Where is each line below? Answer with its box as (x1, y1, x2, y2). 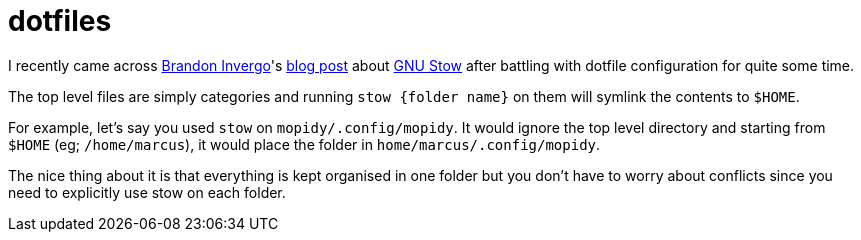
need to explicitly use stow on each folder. (8, 183, 286, 201)
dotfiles (8, 4, 112, 38)
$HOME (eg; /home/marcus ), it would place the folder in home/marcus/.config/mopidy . (8, 135, 601, 153)
